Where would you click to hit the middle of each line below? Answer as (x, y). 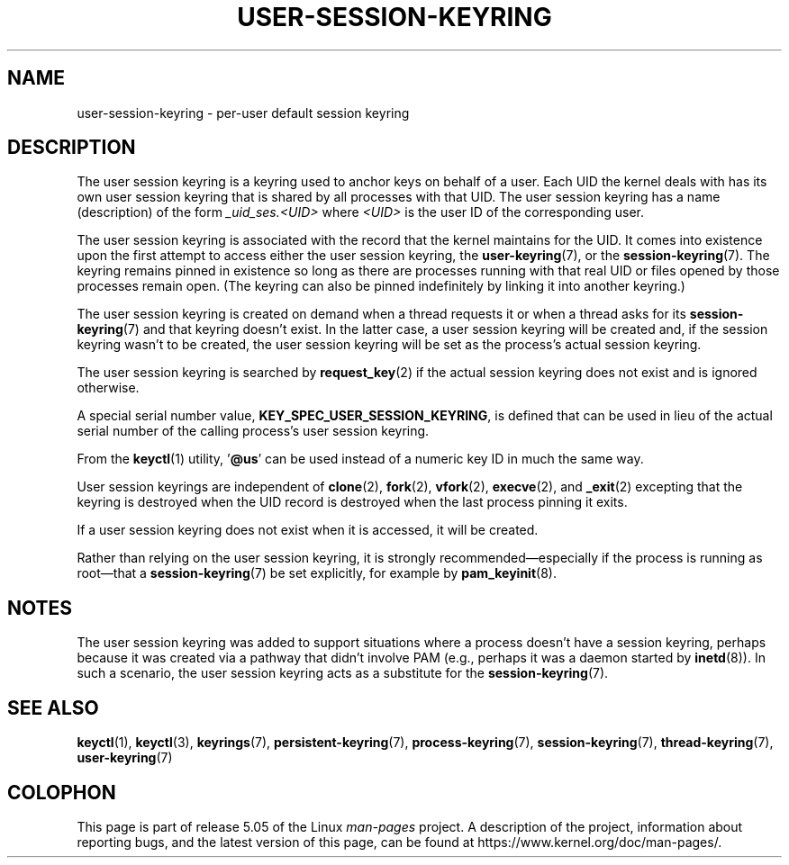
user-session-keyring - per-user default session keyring (243, 113)
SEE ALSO (53, 707)
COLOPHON (62, 792)
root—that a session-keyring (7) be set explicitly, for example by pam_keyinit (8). (317, 573)
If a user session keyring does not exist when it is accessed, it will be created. (308, 530)
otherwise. (108, 388)
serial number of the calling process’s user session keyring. (253, 431)
